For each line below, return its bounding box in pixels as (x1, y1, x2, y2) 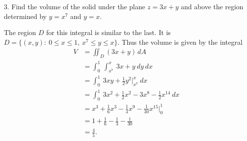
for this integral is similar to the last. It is (46, 27, 171, 37)
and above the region (180, 1, 244, 11)
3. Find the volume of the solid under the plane (4, 1, 145, 11)
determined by (4, 11, 47, 21)
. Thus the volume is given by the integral (117, 36, 243, 47)
